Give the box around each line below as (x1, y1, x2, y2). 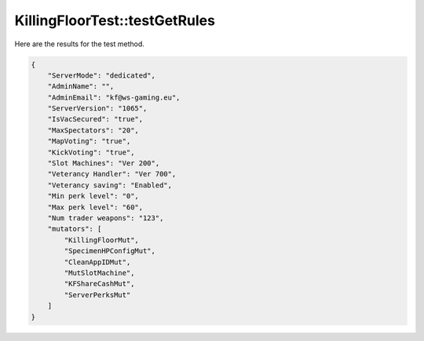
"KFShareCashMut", (64, 279, 135, 288)
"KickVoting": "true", (47, 147, 135, 157)
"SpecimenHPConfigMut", (64, 247, 156, 256)
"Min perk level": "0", (47, 192, 139, 201)
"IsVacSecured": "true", (47, 114, 144, 124)
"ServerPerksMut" (64, 290, 131, 299)
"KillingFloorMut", (64, 235, 139, 245)
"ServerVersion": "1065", (47, 104, 148, 113)
